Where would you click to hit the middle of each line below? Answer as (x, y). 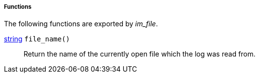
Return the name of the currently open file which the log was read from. (140, 54)
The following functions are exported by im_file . (81, 24)
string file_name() (37, 39)
